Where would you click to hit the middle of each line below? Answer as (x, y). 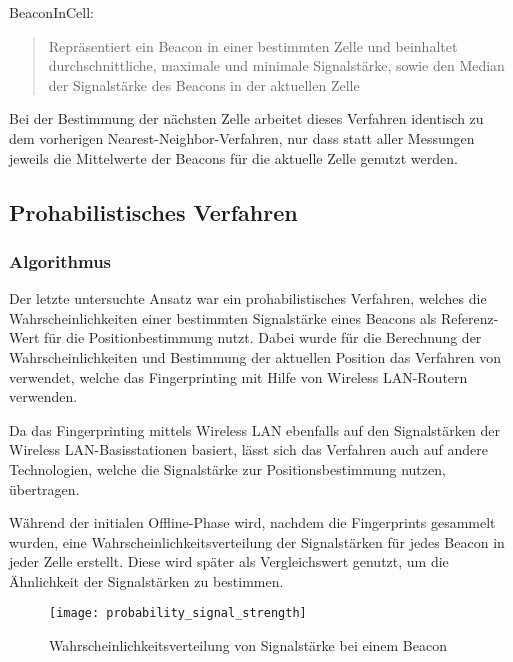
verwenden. (43, 396)
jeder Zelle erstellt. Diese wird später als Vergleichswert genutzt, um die (229, 561)
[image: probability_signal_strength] (178, 613)
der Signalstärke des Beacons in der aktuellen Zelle (204, 84)
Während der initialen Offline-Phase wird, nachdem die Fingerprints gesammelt (252, 522)
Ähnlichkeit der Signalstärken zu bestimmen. (146, 580)
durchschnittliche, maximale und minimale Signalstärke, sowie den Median (276, 65)
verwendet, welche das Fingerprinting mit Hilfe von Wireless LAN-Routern (238, 376)
